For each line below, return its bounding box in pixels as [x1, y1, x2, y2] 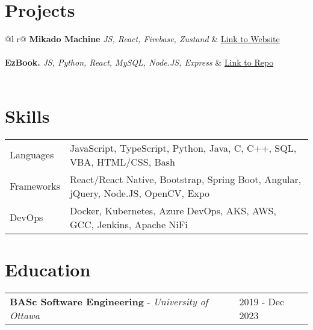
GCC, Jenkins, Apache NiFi [69, 217, 188, 231]
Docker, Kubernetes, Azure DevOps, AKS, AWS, [69, 203, 276, 217]
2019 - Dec [239, 294, 285, 308]
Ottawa [10, 308, 40, 322]
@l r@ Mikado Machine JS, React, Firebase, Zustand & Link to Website [5, 33, 280, 45]
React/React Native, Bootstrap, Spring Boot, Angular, [69, 172, 302, 186]
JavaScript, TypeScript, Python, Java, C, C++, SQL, [69, 140, 297, 155]
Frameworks [10, 179, 60, 193]
